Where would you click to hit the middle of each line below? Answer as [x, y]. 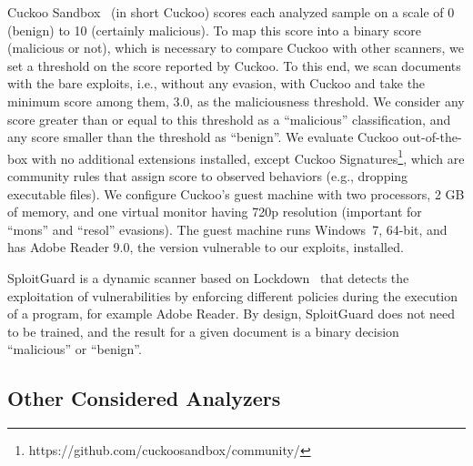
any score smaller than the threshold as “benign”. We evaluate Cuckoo [203, 137]
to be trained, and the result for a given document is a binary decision [203, 331]
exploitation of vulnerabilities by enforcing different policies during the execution [233, 295]
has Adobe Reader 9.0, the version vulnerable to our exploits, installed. [206, 247]
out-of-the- [432, 137]
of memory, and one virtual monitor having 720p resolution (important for [215, 212]
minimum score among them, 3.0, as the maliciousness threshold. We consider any [236, 101]
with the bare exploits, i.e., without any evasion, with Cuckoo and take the [216, 83]
